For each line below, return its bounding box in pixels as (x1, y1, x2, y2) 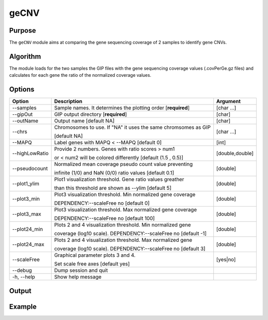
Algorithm (9, 52, 41, 60)
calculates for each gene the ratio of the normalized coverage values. (9, 72, 151, 78)
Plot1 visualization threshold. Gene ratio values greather (54, 176, 185, 183)
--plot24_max (12, 241, 45, 248)
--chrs (12, 128, 27, 135)
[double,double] (216, 150, 254, 157)
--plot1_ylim (12, 180, 40, 187)
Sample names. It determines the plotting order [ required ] (54, 105, 190, 111)
